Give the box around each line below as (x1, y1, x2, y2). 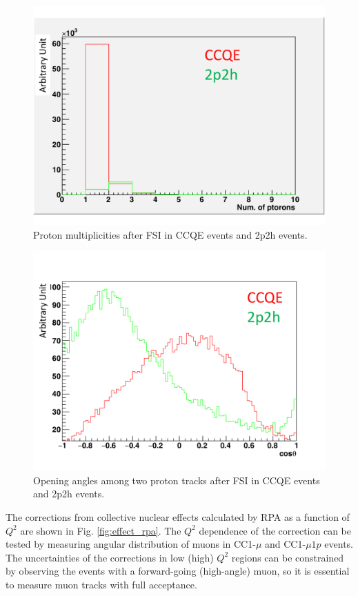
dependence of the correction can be (199, 523, 352, 537)
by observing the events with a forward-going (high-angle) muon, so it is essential (6, 564, 350, 578)
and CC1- (265, 537, 306, 551)
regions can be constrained (231, 550, 344, 564)
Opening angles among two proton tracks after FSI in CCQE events (33, 473, 320, 487)
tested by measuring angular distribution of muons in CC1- (6, 537, 256, 551)
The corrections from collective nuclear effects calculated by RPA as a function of (6, 509, 350, 524)
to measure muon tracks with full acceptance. (6, 577, 197, 591)
